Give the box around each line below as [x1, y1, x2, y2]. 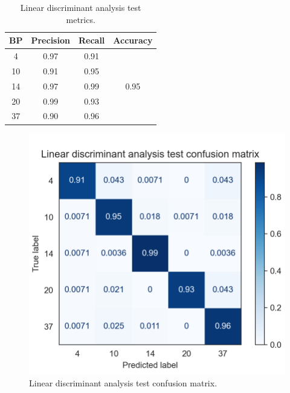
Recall [78, 34, 105, 47]
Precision [31, 34, 70, 47]
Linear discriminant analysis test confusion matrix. [29, 377, 217, 389]
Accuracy [113, 34, 153, 47]
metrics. [66, 13, 95, 25]
